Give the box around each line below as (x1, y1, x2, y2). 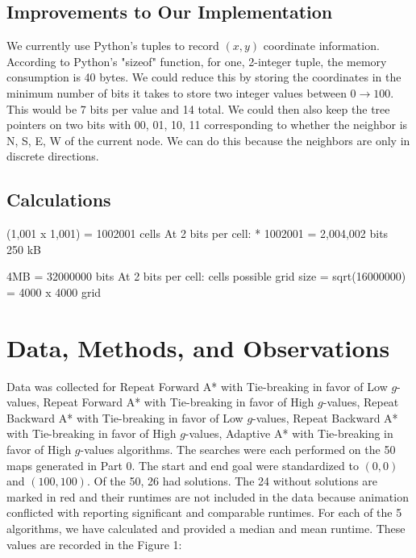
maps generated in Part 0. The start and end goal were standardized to (6, 456, 359, 473)
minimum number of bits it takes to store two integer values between (6, 84, 347, 101)
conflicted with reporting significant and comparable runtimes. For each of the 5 (6, 504, 402, 521)
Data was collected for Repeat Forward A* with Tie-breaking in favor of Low (6, 377, 388, 394)
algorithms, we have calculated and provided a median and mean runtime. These (6, 520, 406, 536)
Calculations (6, 187, 111, 212)
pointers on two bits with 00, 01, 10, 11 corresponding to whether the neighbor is (6, 116, 408, 133)
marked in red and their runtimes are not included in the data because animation (6, 488, 409, 505)
